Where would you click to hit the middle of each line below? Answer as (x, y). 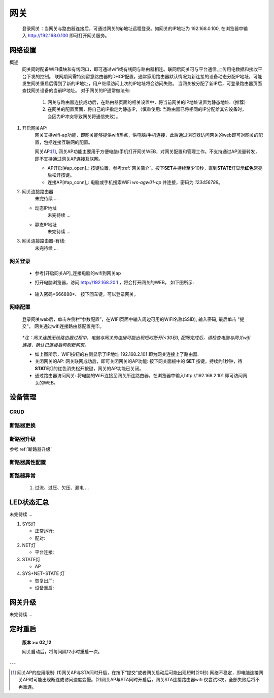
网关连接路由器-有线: (44, 241)
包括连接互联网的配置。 (68, 142)
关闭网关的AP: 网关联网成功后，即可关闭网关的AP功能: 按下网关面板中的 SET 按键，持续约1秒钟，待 (139, 361)
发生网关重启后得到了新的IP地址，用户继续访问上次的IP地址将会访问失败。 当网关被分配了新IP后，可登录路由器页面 (142, 83)
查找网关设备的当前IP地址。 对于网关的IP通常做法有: (76, 90)
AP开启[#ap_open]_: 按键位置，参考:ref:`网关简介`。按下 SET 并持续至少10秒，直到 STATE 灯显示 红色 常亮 (155, 168)
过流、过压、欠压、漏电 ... (62, 488)
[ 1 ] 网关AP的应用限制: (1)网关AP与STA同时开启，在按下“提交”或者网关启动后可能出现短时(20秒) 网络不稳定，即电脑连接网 (137, 672)
